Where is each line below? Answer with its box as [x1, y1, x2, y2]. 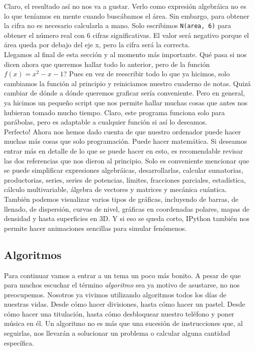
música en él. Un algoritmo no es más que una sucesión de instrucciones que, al [4, 318, 243, 328]
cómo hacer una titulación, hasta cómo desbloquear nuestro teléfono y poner [4, 308, 234, 319]
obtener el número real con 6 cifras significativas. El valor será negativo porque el [4, 30, 249, 40]
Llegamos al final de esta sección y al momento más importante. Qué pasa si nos [4, 49, 247, 60]
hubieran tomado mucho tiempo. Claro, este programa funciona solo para [4, 107, 225, 117]
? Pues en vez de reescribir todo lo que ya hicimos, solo [63, 68, 230, 79]
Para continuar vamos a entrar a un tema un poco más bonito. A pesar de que [4, 270, 241, 280]
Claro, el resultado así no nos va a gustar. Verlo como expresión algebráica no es [4, 1, 247, 11]
